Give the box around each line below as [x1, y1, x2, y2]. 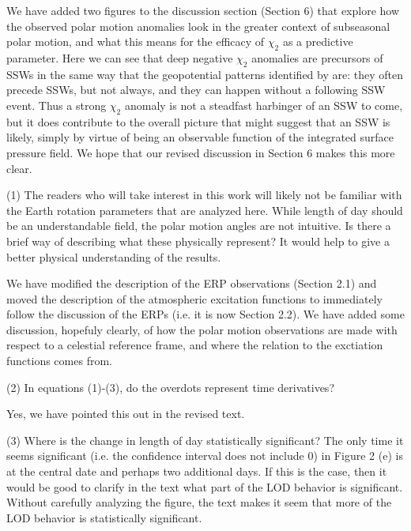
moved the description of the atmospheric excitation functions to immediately [6, 290, 383, 307]
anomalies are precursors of [251, 49, 383, 66]
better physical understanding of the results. [6, 248, 221, 265]
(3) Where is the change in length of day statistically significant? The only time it [6, 431, 404, 448]
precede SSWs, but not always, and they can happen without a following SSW [6, 81, 386, 98]
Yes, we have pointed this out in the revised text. [6, 405, 245, 422]
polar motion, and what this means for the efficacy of [6, 33, 265, 50]
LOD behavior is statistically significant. [6, 509, 202, 525]
